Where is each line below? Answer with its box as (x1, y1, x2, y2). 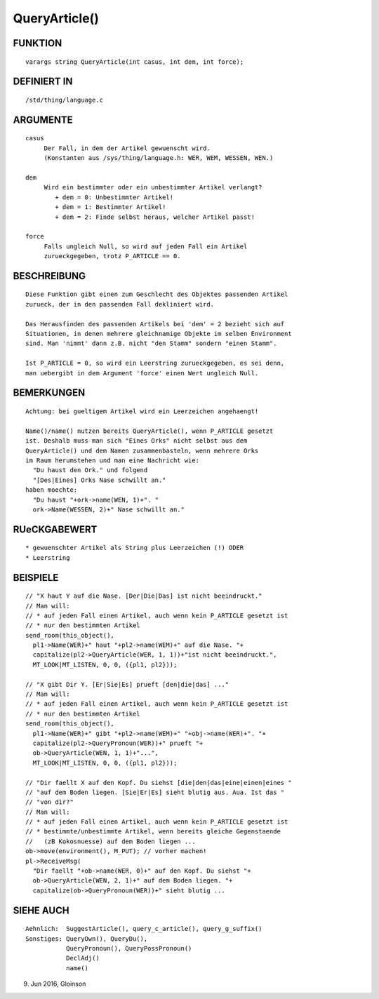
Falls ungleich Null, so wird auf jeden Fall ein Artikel (44, 242, 248, 250)
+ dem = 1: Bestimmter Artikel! (55, 203, 166, 211)
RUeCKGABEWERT (13, 523, 98, 535)
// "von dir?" (25, 798, 74, 806)
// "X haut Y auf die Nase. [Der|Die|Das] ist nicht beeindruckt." (25, 592, 262, 600)
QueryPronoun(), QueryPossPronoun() (65, 944, 192, 953)
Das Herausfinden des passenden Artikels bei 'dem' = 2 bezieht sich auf (25, 320, 285, 328)
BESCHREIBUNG (13, 270, 86, 282)
